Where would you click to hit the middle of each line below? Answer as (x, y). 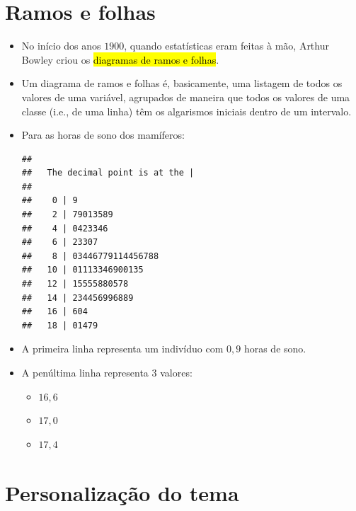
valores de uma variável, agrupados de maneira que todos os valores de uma (186, 97)
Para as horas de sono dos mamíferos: (103, 135)
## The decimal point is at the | (108, 173)
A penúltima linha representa (85, 372)
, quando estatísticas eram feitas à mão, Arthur (226, 46)
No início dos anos (61, 46)
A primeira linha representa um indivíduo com (122, 349)
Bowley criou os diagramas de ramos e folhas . (120, 59)
